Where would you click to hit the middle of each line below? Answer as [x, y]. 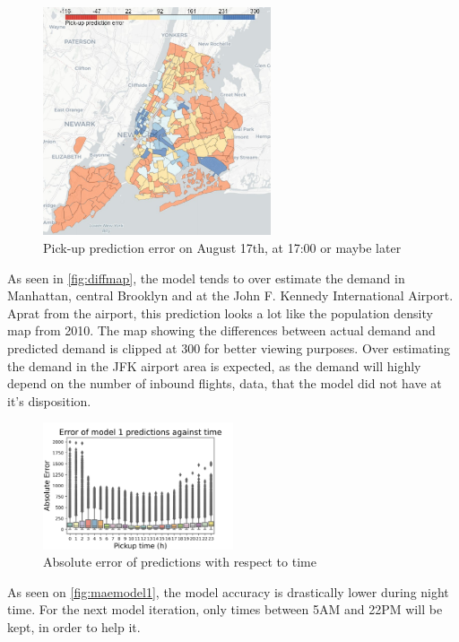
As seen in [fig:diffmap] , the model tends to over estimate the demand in [206, 278]
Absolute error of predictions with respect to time [180, 562]
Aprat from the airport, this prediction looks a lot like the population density [220, 312]
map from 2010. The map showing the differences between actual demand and [221, 330]
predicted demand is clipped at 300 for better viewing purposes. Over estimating [229, 347]
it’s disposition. [49, 400]
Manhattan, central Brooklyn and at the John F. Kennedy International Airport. [230, 295]
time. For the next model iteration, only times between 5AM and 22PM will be [225, 609]
